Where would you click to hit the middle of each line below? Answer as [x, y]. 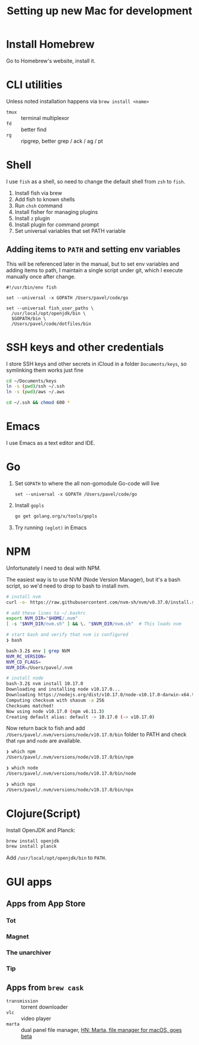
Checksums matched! [30, 706]
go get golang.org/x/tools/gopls [56, 516]
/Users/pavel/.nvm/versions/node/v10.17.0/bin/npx [70, 790]
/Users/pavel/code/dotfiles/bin [52, 324]
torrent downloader [44, 1007]
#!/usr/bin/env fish [32, 287]
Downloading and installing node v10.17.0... [63, 689]
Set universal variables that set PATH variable [70, 231]
